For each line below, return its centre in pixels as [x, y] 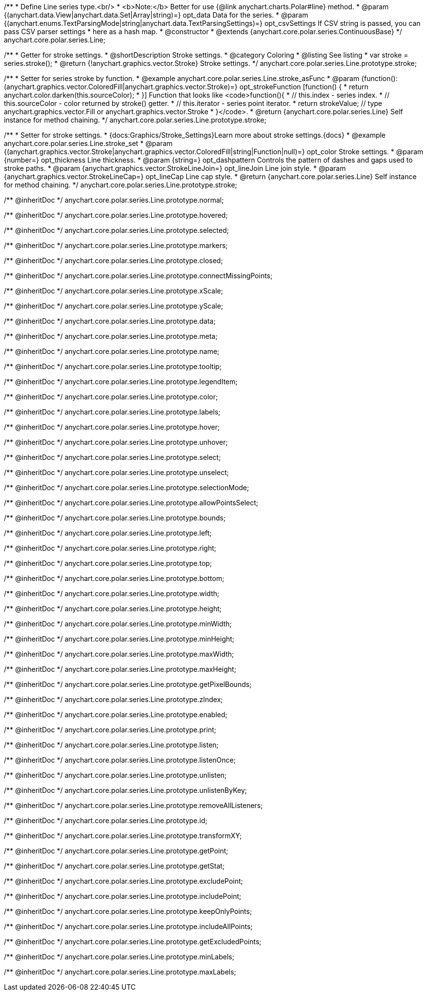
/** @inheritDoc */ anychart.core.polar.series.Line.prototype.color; [111, 397]
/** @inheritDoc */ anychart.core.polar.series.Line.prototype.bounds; [115, 518]
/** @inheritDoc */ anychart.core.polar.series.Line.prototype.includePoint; [123, 896]
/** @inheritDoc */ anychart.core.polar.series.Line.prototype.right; [110, 548]
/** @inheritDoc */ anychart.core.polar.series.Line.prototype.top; [108, 563]
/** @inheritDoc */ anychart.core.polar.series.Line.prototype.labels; [112, 412]
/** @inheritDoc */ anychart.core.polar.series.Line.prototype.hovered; [116, 215]
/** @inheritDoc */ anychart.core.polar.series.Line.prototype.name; [112, 351]
